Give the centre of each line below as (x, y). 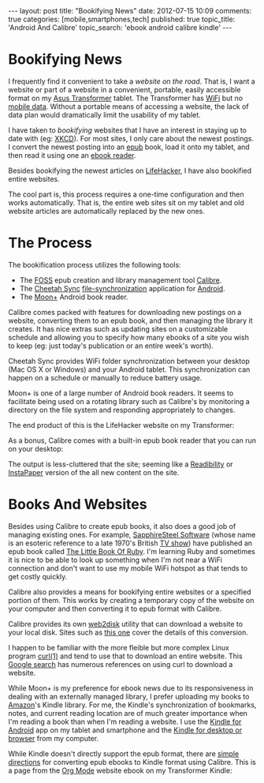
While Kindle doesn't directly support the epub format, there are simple (124, 753)
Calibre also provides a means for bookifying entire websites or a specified (130, 592)
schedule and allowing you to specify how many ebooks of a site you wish (129, 337)
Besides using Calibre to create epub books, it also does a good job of (122, 526)
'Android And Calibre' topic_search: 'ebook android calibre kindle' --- (120, 28)
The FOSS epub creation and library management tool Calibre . (121, 280)
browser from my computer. (54, 738)
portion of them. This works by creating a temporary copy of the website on (131, 600)
